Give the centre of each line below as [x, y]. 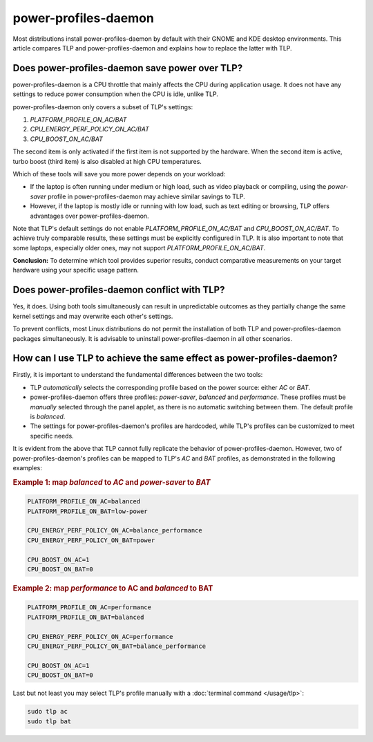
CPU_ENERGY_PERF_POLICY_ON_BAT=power [91, 540]
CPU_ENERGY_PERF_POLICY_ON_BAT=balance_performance [117, 646]
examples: [28, 467]
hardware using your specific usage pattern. [76, 270]
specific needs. [52, 436]
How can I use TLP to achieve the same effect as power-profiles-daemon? [175, 359]
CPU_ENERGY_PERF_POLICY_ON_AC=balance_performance [115, 530]
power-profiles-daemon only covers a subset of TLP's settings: [103, 106]
